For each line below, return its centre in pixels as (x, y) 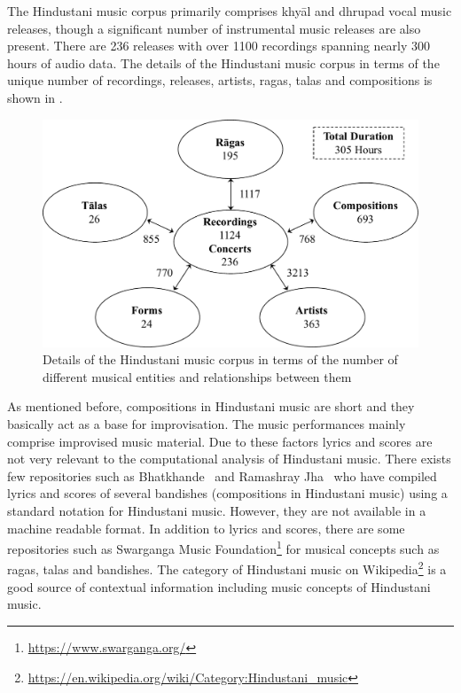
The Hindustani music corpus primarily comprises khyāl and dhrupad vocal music (230, 11)
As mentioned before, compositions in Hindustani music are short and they (211, 406)
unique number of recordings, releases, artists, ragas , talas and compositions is (220, 80)
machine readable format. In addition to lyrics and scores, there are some (206, 528)
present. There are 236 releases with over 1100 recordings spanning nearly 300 (219, 46)
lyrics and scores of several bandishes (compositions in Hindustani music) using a (227, 493)
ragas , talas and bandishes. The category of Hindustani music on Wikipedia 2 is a (227, 568)
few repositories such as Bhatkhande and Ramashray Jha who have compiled (222, 475)
